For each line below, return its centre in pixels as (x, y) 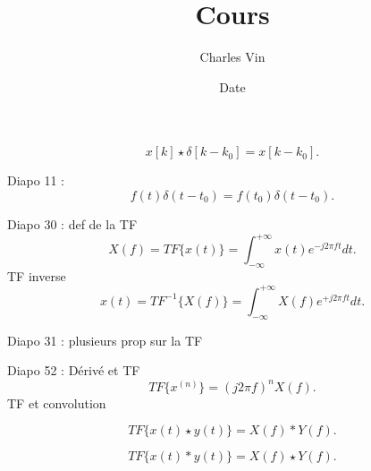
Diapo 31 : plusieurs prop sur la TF (105, 340)
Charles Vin (232, 57)
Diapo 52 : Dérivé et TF (74, 370)
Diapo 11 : (36, 180)
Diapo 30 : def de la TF (72, 223)
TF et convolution (57, 402)
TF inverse (37, 275)
